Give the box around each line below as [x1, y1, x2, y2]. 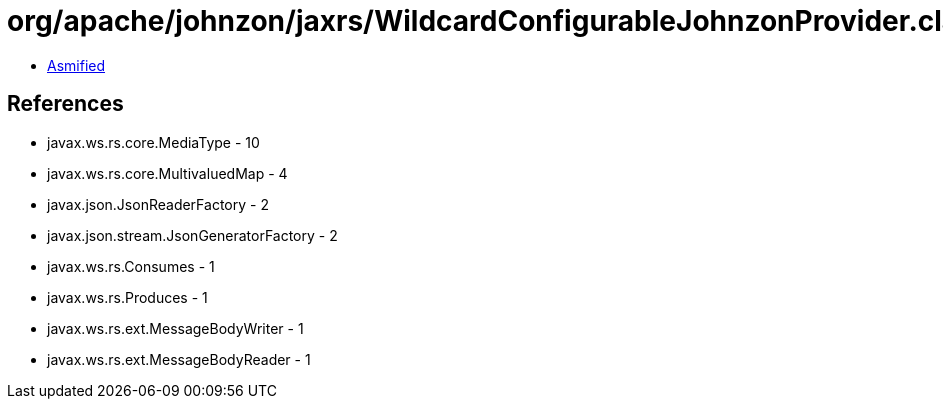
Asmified [47, 56, 106, 74]
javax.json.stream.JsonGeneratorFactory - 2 [47, 226, 338, 244]
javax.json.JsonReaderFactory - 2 [47, 195, 269, 213]
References [7, 91, 124, 117]
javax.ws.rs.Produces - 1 [47, 288, 208, 306]
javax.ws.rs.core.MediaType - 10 [47, 133, 260, 151]
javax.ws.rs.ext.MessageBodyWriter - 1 [47, 319, 304, 337]
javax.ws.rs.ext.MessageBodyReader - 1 [47, 350, 311, 368]
